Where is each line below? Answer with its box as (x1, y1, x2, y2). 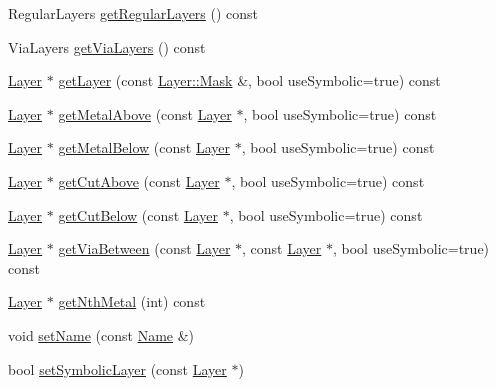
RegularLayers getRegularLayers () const (8, 3, 259, 23)
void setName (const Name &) (8, 324, 195, 345)
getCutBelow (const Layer (58, 204, 218, 225)
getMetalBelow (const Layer (58, 137, 230, 158)
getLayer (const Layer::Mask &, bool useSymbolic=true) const (58, 70, 441, 91)
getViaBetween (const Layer (58, 238, 231, 259)
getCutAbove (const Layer (58, 170, 220, 191)
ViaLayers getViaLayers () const (8, 36, 206, 57)
